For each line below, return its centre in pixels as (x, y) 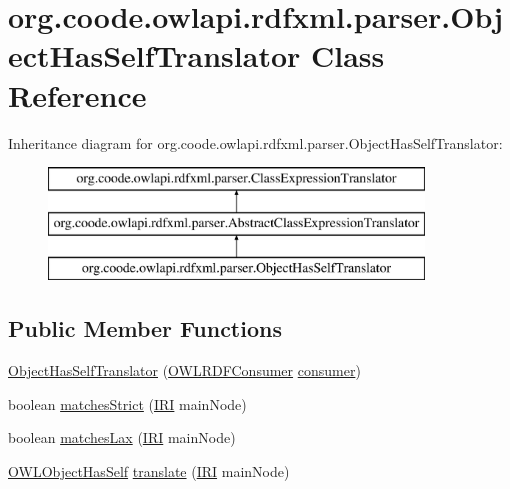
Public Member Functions (145, 328)
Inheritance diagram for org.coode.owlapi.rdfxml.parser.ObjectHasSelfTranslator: (255, 142)
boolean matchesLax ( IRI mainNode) (122, 437)
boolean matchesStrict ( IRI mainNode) (127, 403)
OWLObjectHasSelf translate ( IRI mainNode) (149, 471)
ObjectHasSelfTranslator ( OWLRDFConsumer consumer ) (184, 370)
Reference (77, 94)
